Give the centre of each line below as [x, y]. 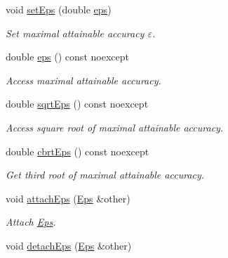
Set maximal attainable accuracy [75, 33]
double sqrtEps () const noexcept [77, 104]
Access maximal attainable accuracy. [83, 80]
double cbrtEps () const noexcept [78, 151]
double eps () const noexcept [67, 57]
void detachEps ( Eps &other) [69, 245]
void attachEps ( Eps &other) [68, 198]
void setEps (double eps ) [59, 9]
